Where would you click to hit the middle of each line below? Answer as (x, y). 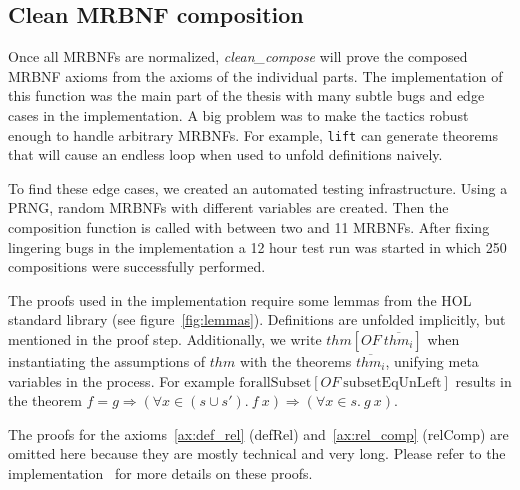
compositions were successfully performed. (137, 266)
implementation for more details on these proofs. (160, 472)
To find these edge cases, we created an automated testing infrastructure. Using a (258, 187)
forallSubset (275, 382)
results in (483, 380)
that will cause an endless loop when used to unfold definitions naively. (225, 154)
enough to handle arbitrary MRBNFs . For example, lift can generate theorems (253, 134)
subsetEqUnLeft (392, 382)
